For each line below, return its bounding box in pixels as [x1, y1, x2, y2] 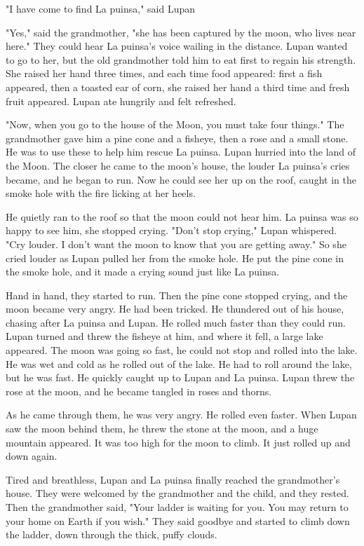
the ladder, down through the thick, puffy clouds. [6, 527, 217, 542]
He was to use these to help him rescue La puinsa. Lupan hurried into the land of [6, 144, 356, 159]
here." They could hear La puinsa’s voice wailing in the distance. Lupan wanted [6, 39, 348, 53]
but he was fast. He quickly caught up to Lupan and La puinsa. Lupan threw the [6, 370, 355, 385]
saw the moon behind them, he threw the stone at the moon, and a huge [6, 421, 318, 436]
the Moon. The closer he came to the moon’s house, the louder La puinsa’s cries [6, 158, 350, 172]
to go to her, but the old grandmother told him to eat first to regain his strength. [6, 52, 356, 67]
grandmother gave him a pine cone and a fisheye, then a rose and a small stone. [6, 130, 349, 145]
